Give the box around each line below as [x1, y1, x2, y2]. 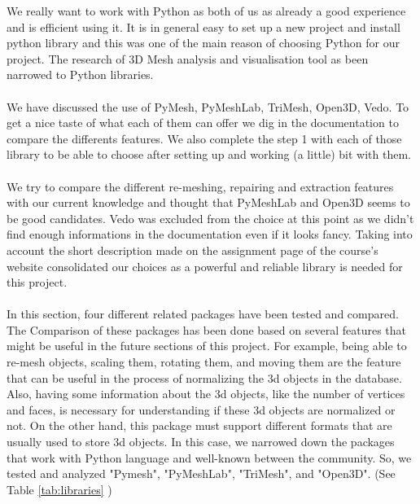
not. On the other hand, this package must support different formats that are [7, 417, 392, 434]
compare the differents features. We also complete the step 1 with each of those [7, 129, 402, 147]
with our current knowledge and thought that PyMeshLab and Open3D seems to [7, 194, 410, 211]
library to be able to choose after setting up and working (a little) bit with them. [7, 146, 411, 163]
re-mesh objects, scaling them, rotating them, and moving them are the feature [7, 353, 401, 370]
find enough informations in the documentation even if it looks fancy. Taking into [7, 226, 413, 243]
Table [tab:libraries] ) [7, 480, 112, 497]
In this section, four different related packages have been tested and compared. [7, 305, 399, 322]
